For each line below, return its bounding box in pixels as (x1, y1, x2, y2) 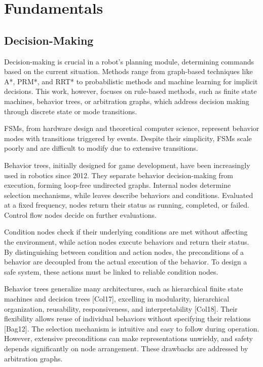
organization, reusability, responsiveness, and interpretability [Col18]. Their (4, 303, 238, 314)
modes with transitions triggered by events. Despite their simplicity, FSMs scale (4, 132, 252, 143)
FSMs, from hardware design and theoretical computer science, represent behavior (4, 123, 259, 134)
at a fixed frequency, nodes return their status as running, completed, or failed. (4, 199, 249, 210)
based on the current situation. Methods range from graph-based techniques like (4, 66, 253, 77)
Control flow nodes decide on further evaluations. (4, 209, 157, 220)
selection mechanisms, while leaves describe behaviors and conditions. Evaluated (4, 189, 253, 200)
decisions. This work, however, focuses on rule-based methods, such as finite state (4, 86, 257, 96)
